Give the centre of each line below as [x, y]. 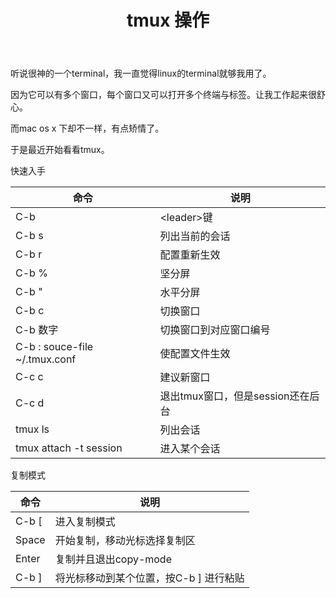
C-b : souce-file [54, 347]
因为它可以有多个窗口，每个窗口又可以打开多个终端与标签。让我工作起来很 [163, 95]
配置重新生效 [190, 255]
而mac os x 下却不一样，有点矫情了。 [87, 128]
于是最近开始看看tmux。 [60, 150]
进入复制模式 [85, 522]
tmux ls [32, 429]
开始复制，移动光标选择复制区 [125, 541]
